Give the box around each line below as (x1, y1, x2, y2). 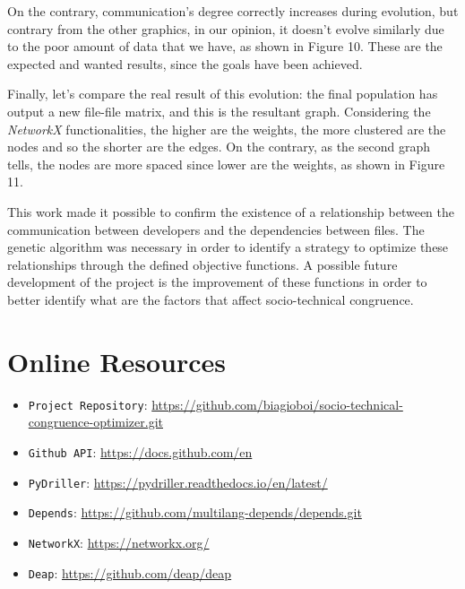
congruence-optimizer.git (28, 412, 163, 431)
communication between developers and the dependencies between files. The (7, 220, 425, 238)
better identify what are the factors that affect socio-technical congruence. (7, 290, 414, 308)
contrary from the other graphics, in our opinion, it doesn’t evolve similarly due (7, 19, 444, 38)
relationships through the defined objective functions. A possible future (7, 255, 398, 273)
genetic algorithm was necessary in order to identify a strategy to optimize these (7, 238, 449, 256)
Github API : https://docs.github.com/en (28, 442, 253, 461)
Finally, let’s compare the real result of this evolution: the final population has (7, 84, 438, 103)
